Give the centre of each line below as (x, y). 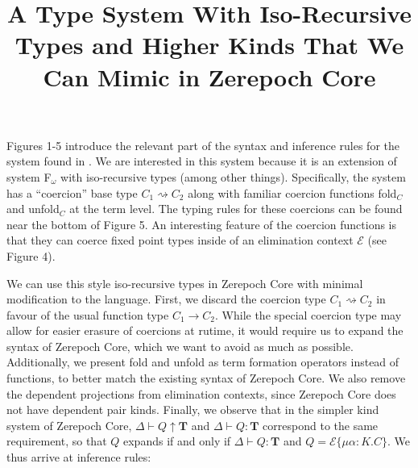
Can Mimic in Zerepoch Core (209, 76)
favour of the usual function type (88, 314)
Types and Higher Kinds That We (209, 45)
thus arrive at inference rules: (79, 457)
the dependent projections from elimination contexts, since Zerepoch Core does (201, 393)
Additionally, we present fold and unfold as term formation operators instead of (203, 362)
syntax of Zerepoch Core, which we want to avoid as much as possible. (180, 346)
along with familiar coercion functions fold (292, 192)
